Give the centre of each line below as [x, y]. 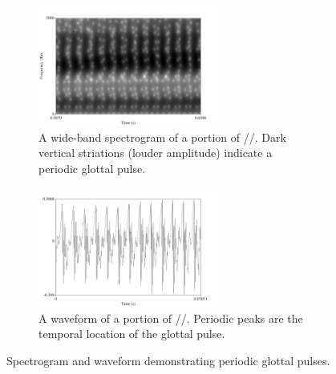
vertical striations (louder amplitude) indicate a [156, 153]
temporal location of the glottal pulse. [132, 334]
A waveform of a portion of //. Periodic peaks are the [171, 318]
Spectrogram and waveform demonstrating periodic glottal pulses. [168, 360]
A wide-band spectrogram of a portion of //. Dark [162, 137]
